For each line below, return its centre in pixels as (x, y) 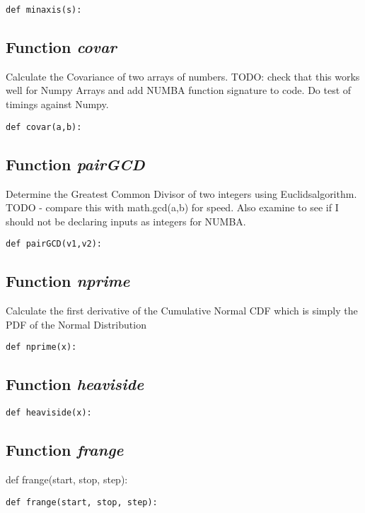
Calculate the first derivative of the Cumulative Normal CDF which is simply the (182, 311)
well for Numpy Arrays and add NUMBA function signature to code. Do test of (179, 90)
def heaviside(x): (49, 413)
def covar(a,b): (44, 127)
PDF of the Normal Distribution (76, 324)
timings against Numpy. (57, 104)
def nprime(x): (41, 347)
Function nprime (68, 281)
